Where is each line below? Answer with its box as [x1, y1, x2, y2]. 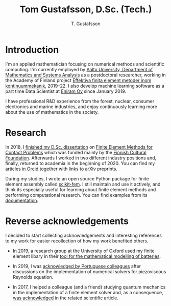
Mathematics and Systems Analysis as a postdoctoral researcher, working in [5, 72, 166, 78]
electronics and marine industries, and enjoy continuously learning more [5, 104, 157, 110]
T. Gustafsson [71, 21, 101, 27]
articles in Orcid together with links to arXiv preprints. [5, 166, 117, 172]
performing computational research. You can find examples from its [5, 192, 148, 198]
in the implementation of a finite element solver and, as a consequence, [12, 289, 163, 295]
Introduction [5, 44, 59, 55]
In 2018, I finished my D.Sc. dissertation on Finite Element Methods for [5, 144, 153, 150]
